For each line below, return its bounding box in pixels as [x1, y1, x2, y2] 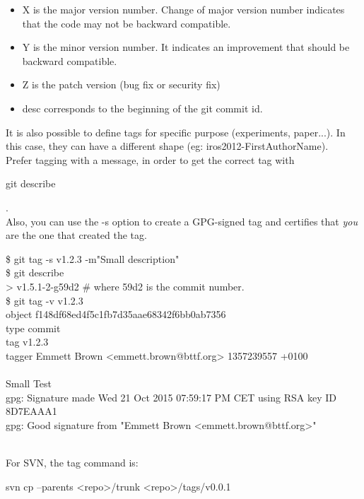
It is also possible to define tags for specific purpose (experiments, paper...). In [6, 124, 346, 139]
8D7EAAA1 [6, 404, 57, 418]
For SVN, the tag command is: [6, 455, 139, 470]
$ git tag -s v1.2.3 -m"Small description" [6, 251, 180, 266]
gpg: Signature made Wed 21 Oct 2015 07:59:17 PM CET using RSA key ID [6, 389, 336, 404]
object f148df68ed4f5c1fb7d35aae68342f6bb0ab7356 [6, 307, 226, 322]
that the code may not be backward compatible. [22, 16, 231, 30]
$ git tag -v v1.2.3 [6, 293, 83, 307]
